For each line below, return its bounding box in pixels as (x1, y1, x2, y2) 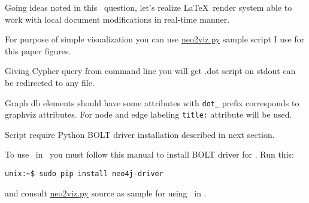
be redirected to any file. (5, 76, 95, 88)
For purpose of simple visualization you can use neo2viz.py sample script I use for (5, 33, 305, 45)
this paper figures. (5, 44, 71, 57)
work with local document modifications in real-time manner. (5, 13, 230, 25)
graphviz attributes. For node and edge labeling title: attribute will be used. (5, 108, 292, 121)
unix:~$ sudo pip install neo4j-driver (5, 170, 163, 179)
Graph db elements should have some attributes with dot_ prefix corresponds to (5, 96, 299, 109)
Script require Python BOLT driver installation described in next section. (5, 128, 275, 140)
